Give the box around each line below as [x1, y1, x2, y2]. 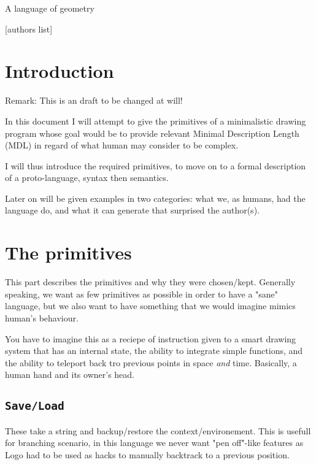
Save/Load [5, 399, 64, 413]
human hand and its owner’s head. [5, 368, 134, 381]
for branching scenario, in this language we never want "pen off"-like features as [5, 436, 304, 449]
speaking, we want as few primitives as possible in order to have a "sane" [5, 287, 279, 300]
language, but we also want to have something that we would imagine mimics [5, 299, 296, 312]
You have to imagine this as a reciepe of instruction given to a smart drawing [5, 332, 296, 345]
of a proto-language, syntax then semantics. [5, 171, 169, 184]
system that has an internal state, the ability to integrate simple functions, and [5, 344, 303, 357]
